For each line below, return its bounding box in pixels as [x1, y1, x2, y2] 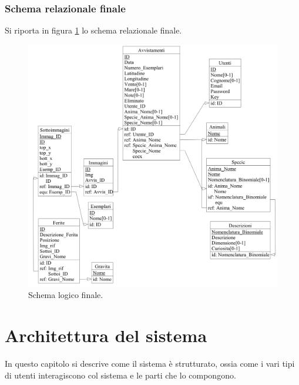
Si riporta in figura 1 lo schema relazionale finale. [5, 24, 182, 36]
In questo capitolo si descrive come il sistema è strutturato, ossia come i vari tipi [5, 357, 295, 370]
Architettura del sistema [5, 323, 207, 347]
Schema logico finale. [28, 289, 103, 301]
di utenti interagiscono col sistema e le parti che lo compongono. [5, 369, 236, 381]
